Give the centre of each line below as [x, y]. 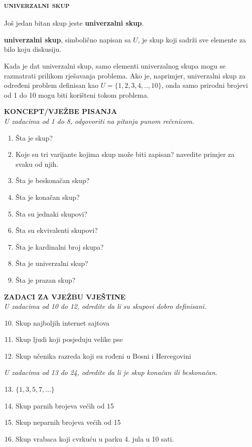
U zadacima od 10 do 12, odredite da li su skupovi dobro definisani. [105, 306]
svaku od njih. [37, 164]
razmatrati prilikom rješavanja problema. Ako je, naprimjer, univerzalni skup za [125, 75]
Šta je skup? [34, 137]
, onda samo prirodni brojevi [205, 85]
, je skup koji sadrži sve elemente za [192, 39]
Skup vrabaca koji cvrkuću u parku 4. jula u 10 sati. [95, 438]
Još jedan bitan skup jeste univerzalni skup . [74, 23]
